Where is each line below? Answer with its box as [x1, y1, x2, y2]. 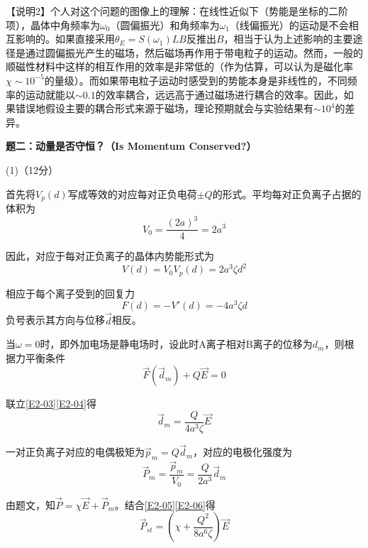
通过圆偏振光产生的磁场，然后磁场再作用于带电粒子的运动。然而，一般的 [25, 45, 363, 60]
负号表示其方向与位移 [6, 312, 105, 327]
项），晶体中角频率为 [6, 17, 100, 32]
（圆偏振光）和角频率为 [110, 17, 220, 32]
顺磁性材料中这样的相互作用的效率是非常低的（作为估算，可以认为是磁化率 [6, 59, 353, 74]
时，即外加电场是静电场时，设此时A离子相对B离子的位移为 [40, 336, 313, 351]
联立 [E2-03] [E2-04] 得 [6, 396, 96, 411]
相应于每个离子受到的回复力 [6, 285, 135, 300]
